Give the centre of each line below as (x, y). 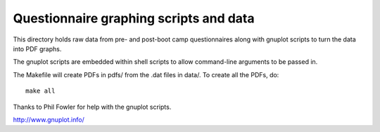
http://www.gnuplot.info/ (49, 119)
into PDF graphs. (37, 48)
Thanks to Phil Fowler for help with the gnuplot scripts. (92, 107)
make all (40, 91)
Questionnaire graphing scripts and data (134, 18)
